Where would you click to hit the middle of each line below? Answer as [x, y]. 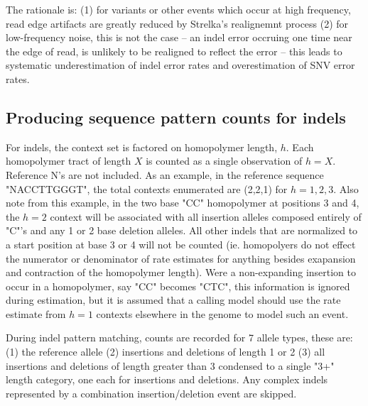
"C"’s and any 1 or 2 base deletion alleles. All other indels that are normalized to [182, 230]
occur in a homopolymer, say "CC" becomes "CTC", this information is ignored [178, 286]
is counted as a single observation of [224, 161]
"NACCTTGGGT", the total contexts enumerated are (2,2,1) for [147, 188]
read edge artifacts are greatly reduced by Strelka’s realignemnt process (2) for [177, 23]
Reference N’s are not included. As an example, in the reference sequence [165, 174]
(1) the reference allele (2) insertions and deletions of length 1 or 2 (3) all [166, 352]
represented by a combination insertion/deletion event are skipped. [151, 393]
